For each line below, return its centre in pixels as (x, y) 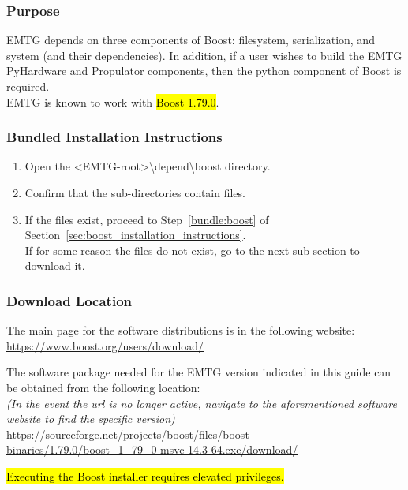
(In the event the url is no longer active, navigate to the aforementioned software (202, 403)
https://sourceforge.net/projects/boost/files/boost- (130, 434)
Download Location (69, 300)
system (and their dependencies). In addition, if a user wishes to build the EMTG (204, 55)
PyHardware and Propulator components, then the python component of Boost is (204, 71)
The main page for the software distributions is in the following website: (181, 330)
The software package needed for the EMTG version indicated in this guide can (199, 372)
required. (28, 86)
